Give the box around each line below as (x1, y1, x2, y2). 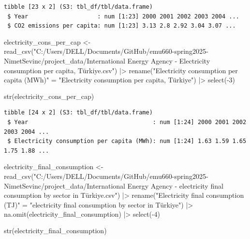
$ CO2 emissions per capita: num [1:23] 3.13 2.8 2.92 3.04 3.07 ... (7, 22, 236, 30)
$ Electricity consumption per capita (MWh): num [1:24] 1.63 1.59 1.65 (7, 138, 247, 145)
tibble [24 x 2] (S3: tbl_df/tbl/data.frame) (4, 109, 153, 116)
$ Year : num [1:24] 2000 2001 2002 (7, 118, 247, 126)
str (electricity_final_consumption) (4, 225, 107, 235)
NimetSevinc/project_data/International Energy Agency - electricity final (4, 180, 223, 191)
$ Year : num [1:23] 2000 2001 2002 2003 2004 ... (7, 13, 239, 20)
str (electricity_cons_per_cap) (4, 91, 94, 101)
